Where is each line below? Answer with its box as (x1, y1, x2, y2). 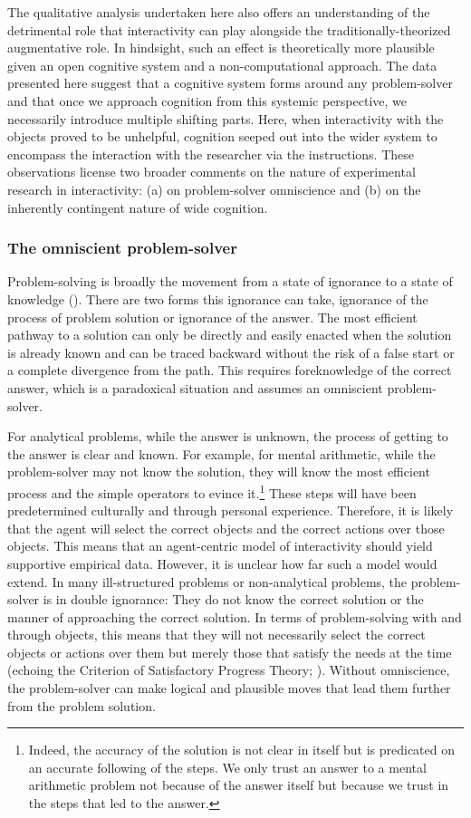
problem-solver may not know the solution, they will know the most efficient (7, 462, 430, 481)
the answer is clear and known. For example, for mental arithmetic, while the (7, 444, 436, 463)
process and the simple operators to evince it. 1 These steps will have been (7, 480, 417, 502)
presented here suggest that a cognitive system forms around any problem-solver (7, 73, 453, 92)
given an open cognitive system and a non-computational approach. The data (7, 55, 437, 74)
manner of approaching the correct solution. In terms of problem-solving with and (7, 607, 462, 626)
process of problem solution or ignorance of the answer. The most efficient (7, 307, 418, 326)
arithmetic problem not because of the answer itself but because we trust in (28, 775, 449, 794)
